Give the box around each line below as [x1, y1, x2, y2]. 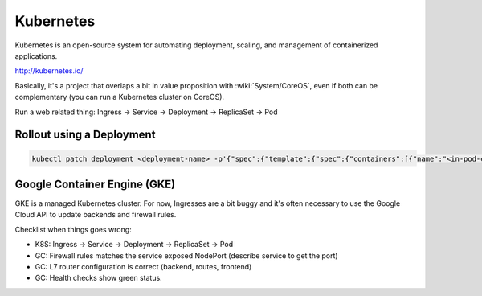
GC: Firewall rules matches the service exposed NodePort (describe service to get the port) [35, 250, 338, 261]
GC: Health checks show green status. [35, 273, 162, 283]
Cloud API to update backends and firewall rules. [14, 210, 177, 220]
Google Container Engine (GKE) [14, 177, 176, 191]
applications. [14, 51, 58, 60]
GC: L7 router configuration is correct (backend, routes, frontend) [35, 261, 252, 271]
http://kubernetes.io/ [14, 66, 84, 76]
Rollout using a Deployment [14, 128, 156, 142]
